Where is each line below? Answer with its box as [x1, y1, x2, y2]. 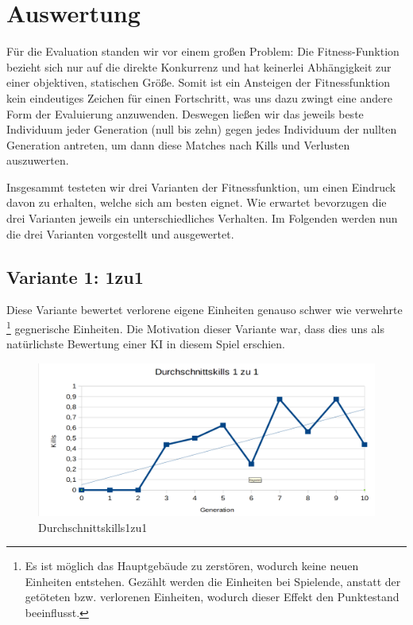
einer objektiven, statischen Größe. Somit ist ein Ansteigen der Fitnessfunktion [6, 74, 391, 91]
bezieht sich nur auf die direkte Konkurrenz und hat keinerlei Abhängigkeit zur [6, 58, 392, 75]
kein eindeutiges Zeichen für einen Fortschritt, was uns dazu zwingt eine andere [6, 89, 392, 106]
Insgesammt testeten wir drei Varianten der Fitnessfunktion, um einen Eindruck [6, 178, 396, 195]
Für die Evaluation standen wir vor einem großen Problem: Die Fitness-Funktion [6, 43, 399, 60]
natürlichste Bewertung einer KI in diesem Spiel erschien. [6, 336, 285, 352]
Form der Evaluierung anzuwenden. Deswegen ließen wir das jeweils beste [6, 105, 364, 122]
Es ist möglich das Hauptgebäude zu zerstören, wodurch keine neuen [25, 557, 359, 574]
